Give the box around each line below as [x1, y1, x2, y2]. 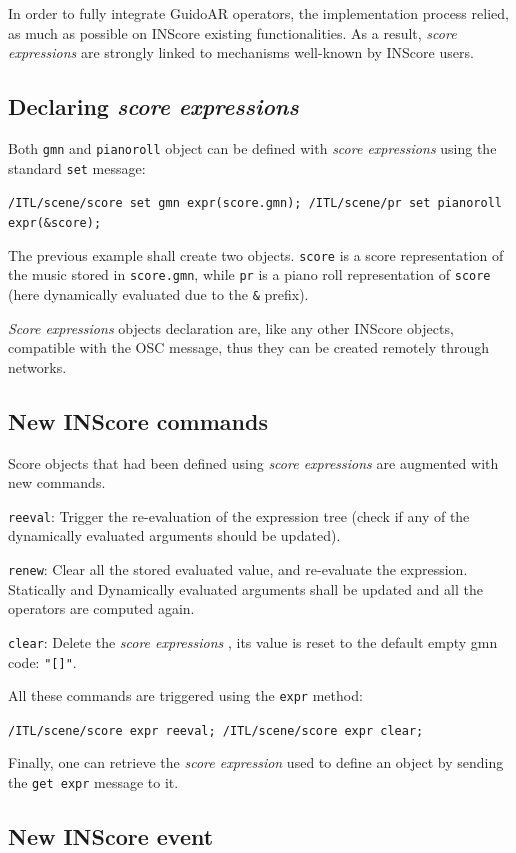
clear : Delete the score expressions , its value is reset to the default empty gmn [8, 631, 498, 652]
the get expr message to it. [8, 772, 179, 793]
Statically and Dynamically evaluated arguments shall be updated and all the [8, 578, 483, 599]
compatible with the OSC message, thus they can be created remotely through [8, 337, 489, 358]
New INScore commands [8, 405, 268, 436]
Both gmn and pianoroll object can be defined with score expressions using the [8, 137, 497, 158]
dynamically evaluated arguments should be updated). [8, 525, 341, 546]
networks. [8, 356, 67, 377]
